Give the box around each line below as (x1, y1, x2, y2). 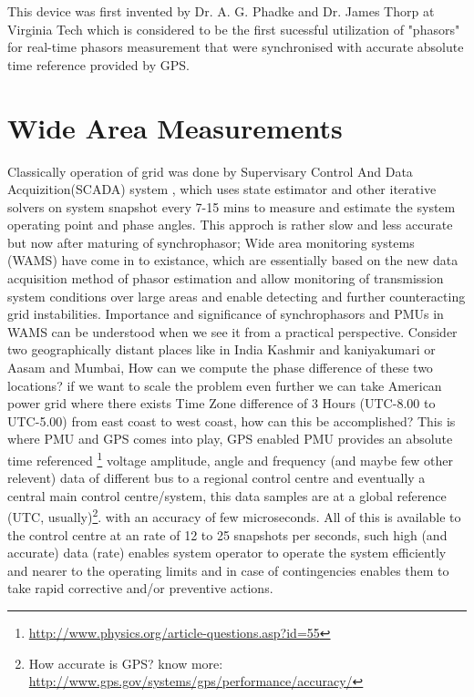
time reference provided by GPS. (7, 55, 190, 74)
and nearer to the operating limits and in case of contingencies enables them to (7, 560, 449, 579)
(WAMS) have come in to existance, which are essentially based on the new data (7, 251, 459, 270)
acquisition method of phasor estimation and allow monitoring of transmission (7, 269, 444, 288)
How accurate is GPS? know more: (28, 653, 223, 672)
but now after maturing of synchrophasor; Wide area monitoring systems (7, 232, 415, 251)
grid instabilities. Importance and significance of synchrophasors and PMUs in (7, 304, 444, 323)
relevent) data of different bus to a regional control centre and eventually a (7, 468, 426, 487)
